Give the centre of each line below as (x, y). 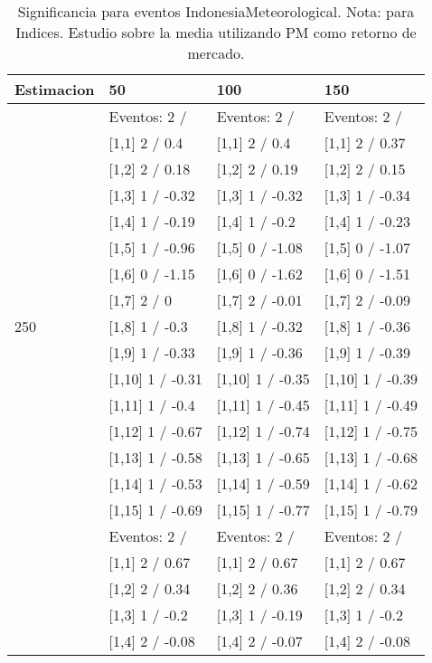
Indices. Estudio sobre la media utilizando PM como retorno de (216, 32)
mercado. (216, 53)
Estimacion (55, 89)
